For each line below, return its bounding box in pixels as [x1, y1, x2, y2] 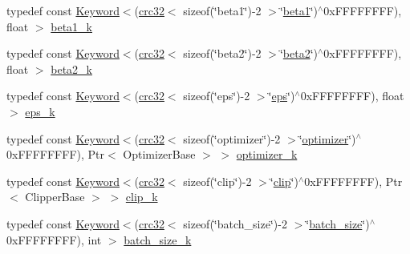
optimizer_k [236, 146, 298, 163]
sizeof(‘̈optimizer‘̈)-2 [183, 130, 281, 147]
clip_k [125, 188, 158, 205]
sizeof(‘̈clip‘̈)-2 [183, 172, 252, 189]
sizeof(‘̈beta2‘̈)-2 [183, 45, 262, 62]
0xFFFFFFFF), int [6, 231, 102, 248]
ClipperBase [25, 188, 85, 205]
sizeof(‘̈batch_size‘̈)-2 [183, 215, 287, 232]
